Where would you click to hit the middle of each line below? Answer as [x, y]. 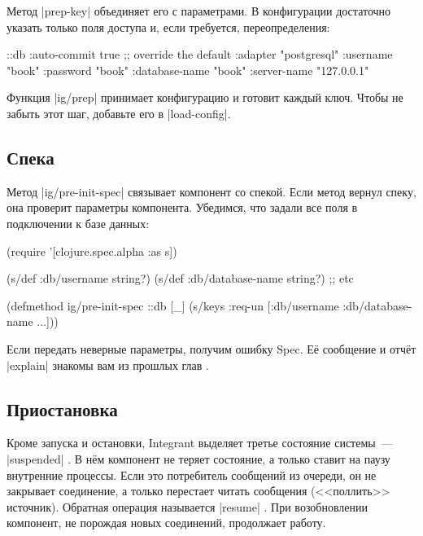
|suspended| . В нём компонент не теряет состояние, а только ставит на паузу [198, 458]
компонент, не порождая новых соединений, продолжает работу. [166, 523]
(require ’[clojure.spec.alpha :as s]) [92, 250]
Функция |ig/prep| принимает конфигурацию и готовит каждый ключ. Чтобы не [205, 97]
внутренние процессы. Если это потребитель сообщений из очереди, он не [192, 474]
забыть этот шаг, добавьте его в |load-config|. [119, 113]
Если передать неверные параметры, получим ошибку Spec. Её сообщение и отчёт [211, 348]
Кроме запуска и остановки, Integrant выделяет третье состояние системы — [200, 443]
